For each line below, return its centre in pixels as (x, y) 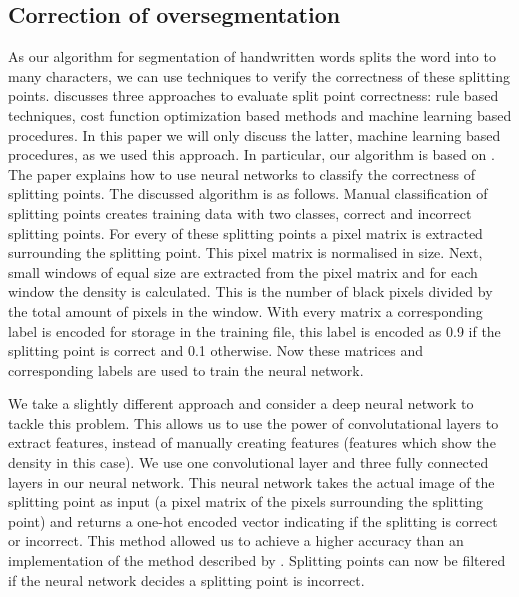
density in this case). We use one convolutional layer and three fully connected (248, 462)
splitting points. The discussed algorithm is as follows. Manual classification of (248, 193)
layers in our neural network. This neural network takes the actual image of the (251, 481)
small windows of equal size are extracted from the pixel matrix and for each (243, 271)
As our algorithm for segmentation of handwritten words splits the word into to (252, 56)
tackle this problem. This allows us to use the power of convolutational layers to (253, 422)
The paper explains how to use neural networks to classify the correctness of (241, 173)
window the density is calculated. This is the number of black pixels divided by (250, 291)
